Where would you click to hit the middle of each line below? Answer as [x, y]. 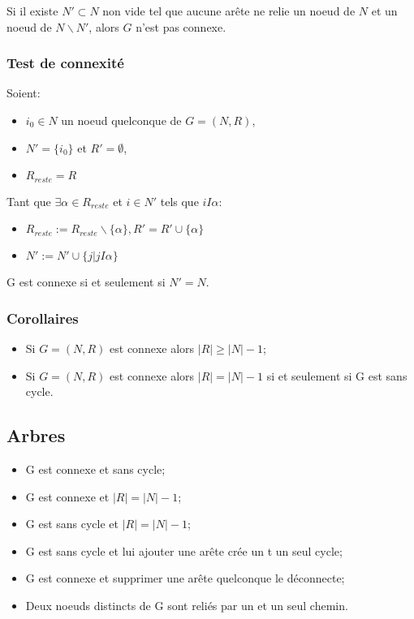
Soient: [24, 93]
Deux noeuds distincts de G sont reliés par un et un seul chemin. [187, 605]
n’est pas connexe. [181, 26]
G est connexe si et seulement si [86, 282]
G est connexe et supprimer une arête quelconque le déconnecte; [185, 578]
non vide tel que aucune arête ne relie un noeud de [229, 11]
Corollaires [43, 318]
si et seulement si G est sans [337, 375]
